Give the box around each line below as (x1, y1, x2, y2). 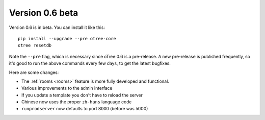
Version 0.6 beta (9, 7, 79, 18)
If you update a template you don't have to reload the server (21, 92, 143, 98)
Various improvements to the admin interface (21, 85, 112, 91)
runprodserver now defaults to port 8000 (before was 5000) (21, 106, 148, 112)
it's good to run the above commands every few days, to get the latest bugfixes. (9, 60, 171, 66)
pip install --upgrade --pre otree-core (18, 36, 116, 41)
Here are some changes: (9, 69, 59, 75)
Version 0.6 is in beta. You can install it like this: (9, 24, 105, 30)
